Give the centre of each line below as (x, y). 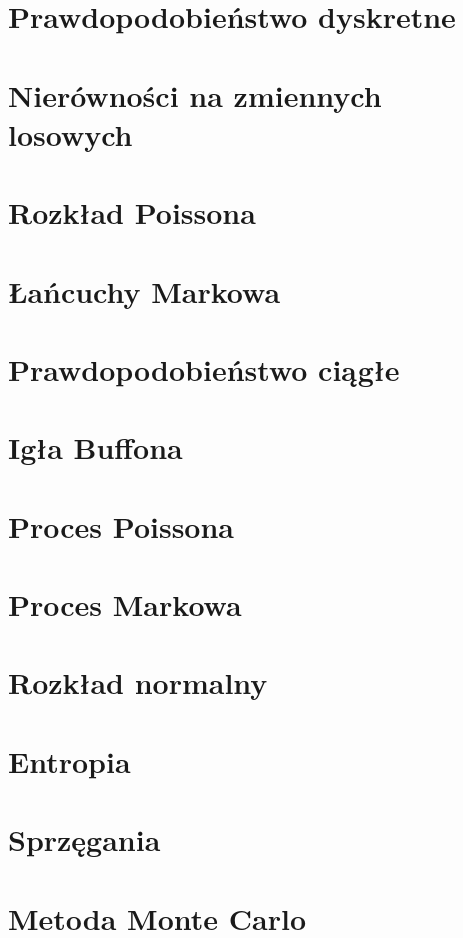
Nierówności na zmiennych (195, 94)
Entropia (69, 760)
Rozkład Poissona (132, 212)
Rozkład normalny (138, 682)
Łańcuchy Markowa (144, 290)
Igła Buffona (95, 447)
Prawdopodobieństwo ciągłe (204, 368)
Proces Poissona (121, 525)
